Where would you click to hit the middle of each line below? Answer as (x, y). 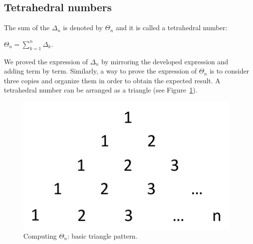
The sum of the (27, 28)
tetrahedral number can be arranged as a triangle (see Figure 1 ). (101, 90)
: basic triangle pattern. (102, 235)
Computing (40, 235)
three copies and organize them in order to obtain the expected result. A (112, 80)
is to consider (229, 71)
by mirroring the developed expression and (165, 61)
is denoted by (83, 28)
